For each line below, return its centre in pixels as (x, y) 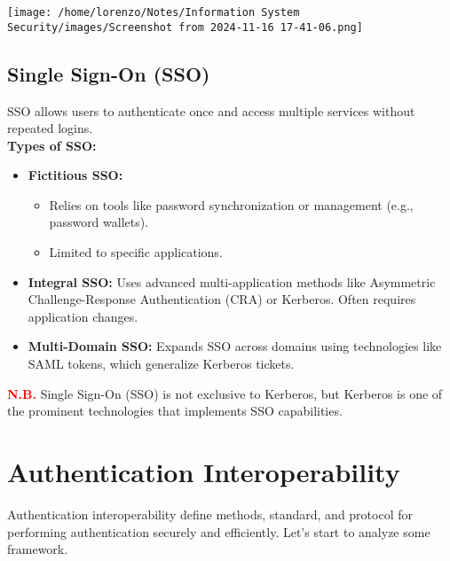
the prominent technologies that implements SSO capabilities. (175, 411)
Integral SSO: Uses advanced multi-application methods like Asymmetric (232, 281)
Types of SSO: (52, 145)
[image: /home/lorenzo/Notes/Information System (154, 12)
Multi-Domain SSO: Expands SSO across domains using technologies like (235, 346)
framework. (38, 549)
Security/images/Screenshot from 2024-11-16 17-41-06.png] (185, 27)
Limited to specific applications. (136, 252)
